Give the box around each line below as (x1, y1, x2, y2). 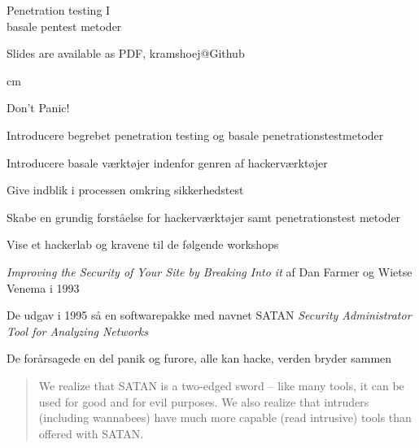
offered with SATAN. (38, 424, 144, 441)
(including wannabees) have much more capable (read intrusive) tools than (38, 409, 412, 426)
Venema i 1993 (7, 279, 80, 296)
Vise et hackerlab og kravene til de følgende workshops (7, 236, 279, 253)
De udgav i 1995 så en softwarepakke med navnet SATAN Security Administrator (7, 307, 412, 324)
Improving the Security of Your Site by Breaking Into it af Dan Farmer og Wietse (7, 263, 412, 280)
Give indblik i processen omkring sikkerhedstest (7, 181, 244, 198)
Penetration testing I (7, 2, 111, 18)
